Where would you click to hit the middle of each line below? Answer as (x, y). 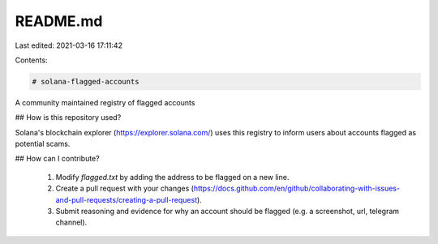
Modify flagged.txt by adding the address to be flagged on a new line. (172, 177)
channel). (71, 222)
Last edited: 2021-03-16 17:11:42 (69, 45)
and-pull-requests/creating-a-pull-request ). (129, 199)
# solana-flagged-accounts (86, 81)
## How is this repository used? (68, 118)
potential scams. (43, 144)
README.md (59, 21)
